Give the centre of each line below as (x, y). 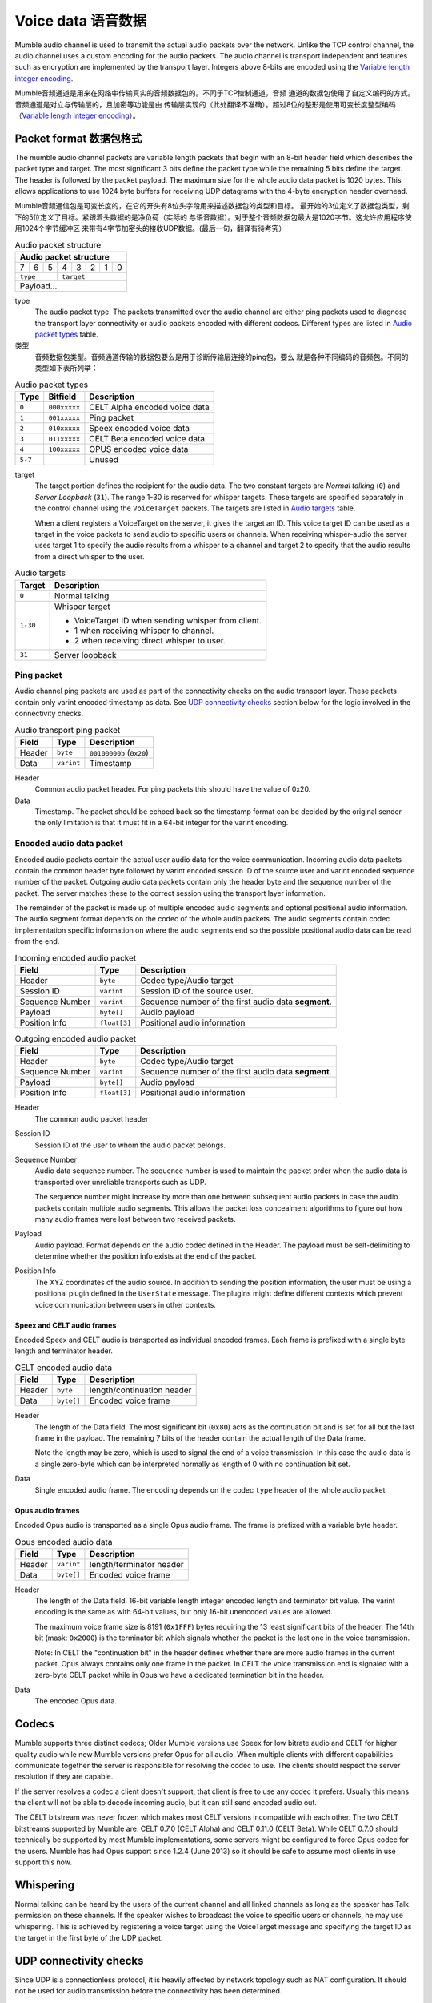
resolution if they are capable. (64, 1777)
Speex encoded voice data (139, 429)
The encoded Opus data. (76, 1701)
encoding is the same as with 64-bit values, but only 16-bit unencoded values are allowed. (184, 1612)
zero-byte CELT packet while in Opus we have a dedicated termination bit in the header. (180, 1675)
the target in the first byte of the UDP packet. (89, 1938)
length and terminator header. (64, 1351)
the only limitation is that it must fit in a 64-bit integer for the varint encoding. (162, 823)
